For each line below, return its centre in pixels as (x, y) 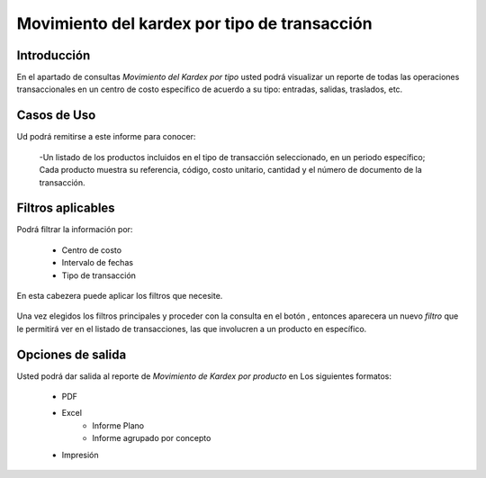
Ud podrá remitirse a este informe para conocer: (106, 137)
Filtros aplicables (66, 208)
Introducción (54, 55)
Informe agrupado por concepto (152, 438)
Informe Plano (118, 425)
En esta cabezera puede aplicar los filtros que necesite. (120, 296)
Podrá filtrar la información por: (75, 230)
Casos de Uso (56, 116)
